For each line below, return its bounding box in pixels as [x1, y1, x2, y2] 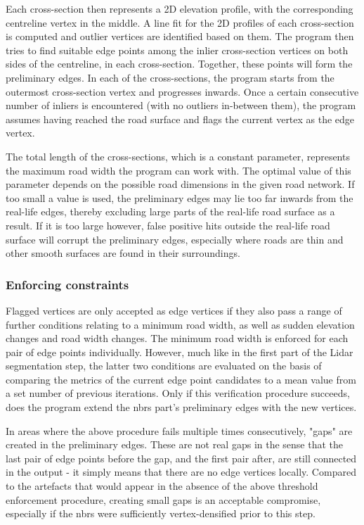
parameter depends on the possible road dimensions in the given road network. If [6, 177, 355, 191]
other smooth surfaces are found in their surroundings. [6, 246, 240, 260]
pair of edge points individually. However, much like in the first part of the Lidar [6, 344, 353, 359]
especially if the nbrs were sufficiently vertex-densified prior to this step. [6, 506, 316, 521]
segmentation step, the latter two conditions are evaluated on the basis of [6, 358, 322, 373]
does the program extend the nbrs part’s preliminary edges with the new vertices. [6, 400, 357, 415]
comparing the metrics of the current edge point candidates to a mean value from [6, 372, 356, 386]
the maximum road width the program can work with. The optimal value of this [6, 163, 351, 177]
